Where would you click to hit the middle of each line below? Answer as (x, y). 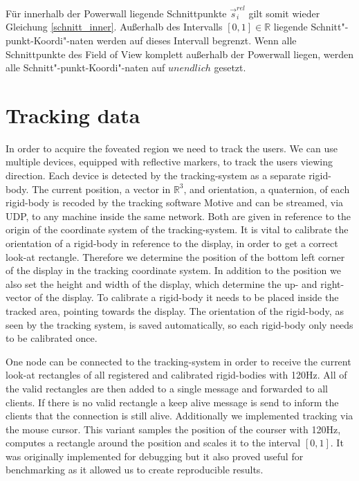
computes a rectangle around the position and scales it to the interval (153, 443)
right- (332, 283)
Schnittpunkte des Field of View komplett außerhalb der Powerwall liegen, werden (180, 54)
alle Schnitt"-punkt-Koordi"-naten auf (85, 67)
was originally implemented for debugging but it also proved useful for (155, 456)
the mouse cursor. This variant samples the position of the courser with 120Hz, (173, 429)
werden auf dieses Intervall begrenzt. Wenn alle (196, 40)
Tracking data (73, 115)
